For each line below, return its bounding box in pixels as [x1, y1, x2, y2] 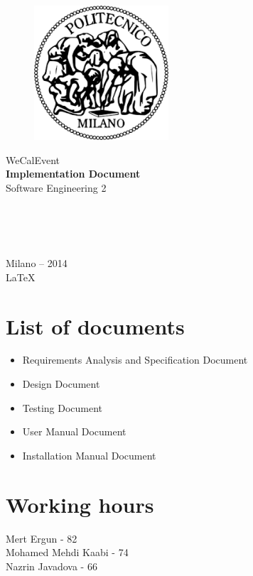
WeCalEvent [6, 152, 60, 167]
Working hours [6, 489, 154, 518]
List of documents [6, 311, 185, 340]
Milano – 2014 [6, 256, 68, 271]
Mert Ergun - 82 [6, 531, 77, 545]
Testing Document [22, 400, 103, 415]
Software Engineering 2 [6, 180, 107, 195]
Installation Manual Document [22, 447, 156, 462]
